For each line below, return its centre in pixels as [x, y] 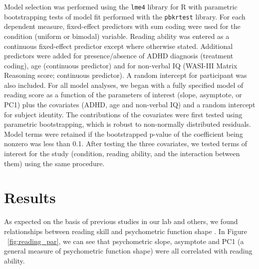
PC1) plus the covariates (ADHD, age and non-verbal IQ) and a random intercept [130, 105]
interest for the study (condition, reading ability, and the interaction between [122, 153]
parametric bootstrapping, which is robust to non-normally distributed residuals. [128, 124]
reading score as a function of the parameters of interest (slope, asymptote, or [123, 95]
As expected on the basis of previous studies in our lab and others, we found [121, 221]
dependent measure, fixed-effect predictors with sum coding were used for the [122, 26]
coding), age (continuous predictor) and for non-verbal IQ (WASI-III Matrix [121, 65]
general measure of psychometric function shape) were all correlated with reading [128, 251]
